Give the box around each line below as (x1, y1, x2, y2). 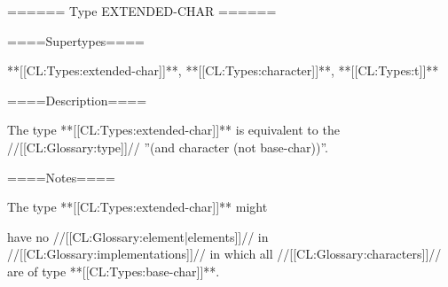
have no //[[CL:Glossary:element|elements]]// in (7, 227, 269, 245)
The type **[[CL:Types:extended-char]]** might (7, 198, 268, 216)
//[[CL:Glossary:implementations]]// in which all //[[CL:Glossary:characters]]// (7, 244, 442, 263)
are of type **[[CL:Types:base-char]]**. (7, 261, 220, 280)
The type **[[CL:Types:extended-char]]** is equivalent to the (7, 120, 340, 139)
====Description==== (7, 90, 147, 109)
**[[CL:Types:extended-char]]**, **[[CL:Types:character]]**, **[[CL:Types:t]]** (7, 61, 439, 80)
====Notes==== (7, 167, 115, 186)
